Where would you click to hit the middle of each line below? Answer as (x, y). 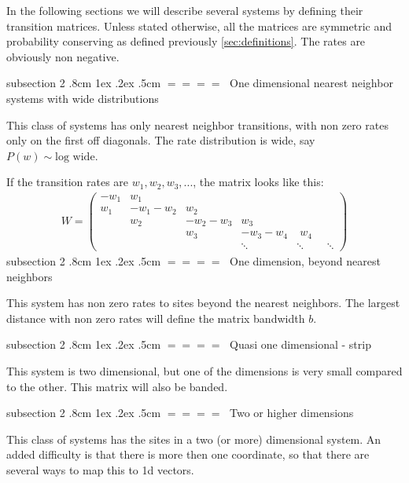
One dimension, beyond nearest (305, 261)
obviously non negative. (63, 56)
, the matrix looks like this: (258, 182)
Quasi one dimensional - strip (300, 344)
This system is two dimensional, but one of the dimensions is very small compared (204, 370)
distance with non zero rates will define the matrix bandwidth (156, 318)
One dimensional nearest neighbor (311, 83)
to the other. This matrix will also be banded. (117, 386)
